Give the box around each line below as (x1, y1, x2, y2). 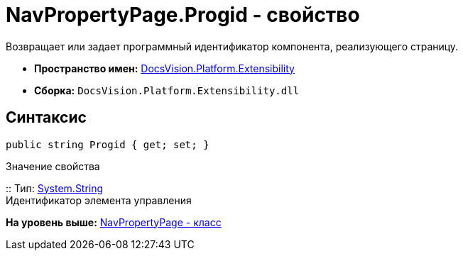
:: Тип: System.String (6, 182, 104, 194)
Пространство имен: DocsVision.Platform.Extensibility (34, 62, 295, 74)
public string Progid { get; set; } (6, 138, 209, 150)
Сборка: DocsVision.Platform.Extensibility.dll (34, 84, 300, 96)
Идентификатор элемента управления (6, 194, 192, 206)
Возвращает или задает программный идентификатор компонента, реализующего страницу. (6, 40, 459, 52)
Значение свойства (6, 160, 100, 172)
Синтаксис (6, 108, 87, 127)
